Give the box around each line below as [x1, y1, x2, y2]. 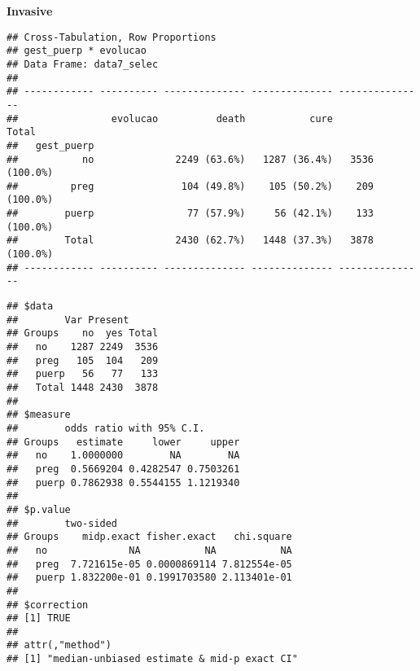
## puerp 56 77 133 [7, 368, 159, 380]
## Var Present [7, 314, 129, 326]
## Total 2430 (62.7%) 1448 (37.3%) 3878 [7, 235, 374, 247]
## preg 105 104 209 [7, 354, 159, 366]
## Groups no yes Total [7, 327, 159, 340]
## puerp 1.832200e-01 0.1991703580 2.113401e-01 [7, 572, 292, 584]
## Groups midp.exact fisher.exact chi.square [7, 531, 292, 543]
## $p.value [7, 503, 71, 515]
